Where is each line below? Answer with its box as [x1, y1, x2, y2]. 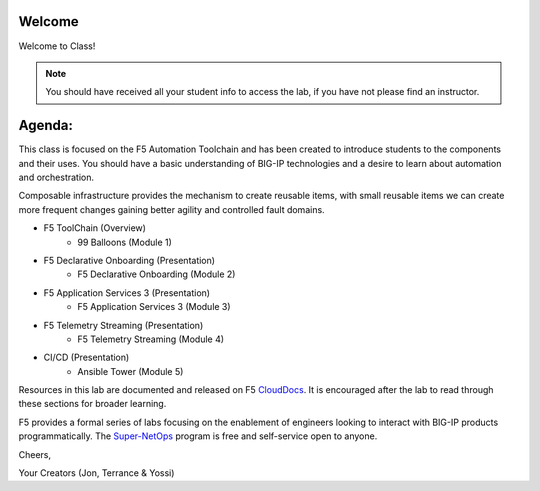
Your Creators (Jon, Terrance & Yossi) [18, 467, 175, 479]
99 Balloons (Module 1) [77, 236, 172, 248]
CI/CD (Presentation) [43, 351, 130, 364]
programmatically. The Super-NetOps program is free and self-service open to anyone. [18, 430, 378, 442]
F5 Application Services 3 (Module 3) [77, 301, 231, 313]
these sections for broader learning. [18, 398, 167, 410]
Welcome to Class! [18, 40, 96, 52]
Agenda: [18, 117, 74, 134]
